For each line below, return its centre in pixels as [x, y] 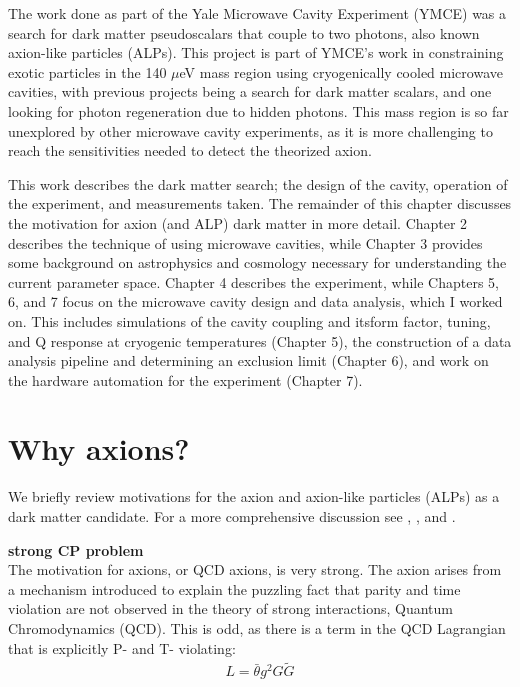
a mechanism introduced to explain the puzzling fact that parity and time [234, 588]
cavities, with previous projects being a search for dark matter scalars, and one [250, 91]
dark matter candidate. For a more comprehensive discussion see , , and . [232, 516]
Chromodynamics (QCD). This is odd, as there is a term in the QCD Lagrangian [257, 627]
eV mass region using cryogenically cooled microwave [341, 71]
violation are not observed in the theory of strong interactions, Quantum [230, 608]
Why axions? [99, 448]
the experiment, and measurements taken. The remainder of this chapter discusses [260, 203]
